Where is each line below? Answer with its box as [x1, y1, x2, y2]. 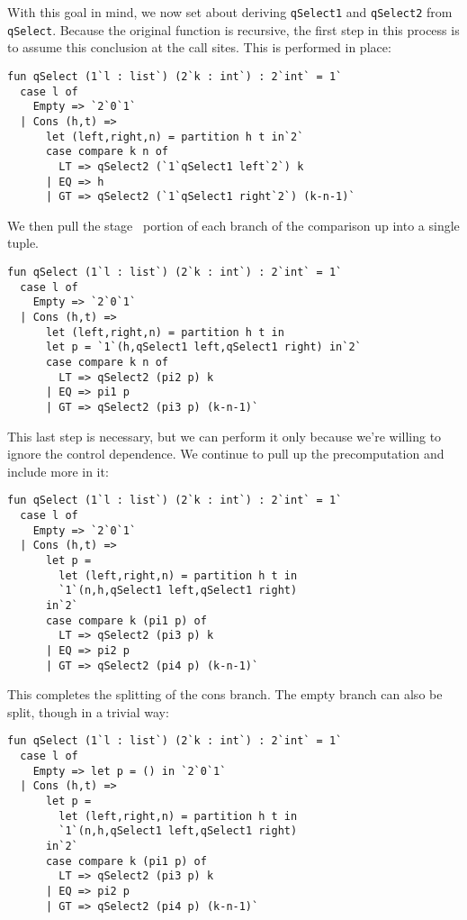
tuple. [7, 233, 40, 252]
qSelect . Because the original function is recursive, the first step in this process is [7, 20, 460, 39]
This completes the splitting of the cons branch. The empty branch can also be [7, 685, 443, 704]
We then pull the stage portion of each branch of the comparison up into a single [7, 215, 460, 234]
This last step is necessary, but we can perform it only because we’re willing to [7, 426, 442, 445]
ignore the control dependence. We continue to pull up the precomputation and [7, 444, 445, 463]
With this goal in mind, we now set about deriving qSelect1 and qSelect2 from [7, 3, 453, 21]
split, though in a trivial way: [7, 702, 169, 721]
